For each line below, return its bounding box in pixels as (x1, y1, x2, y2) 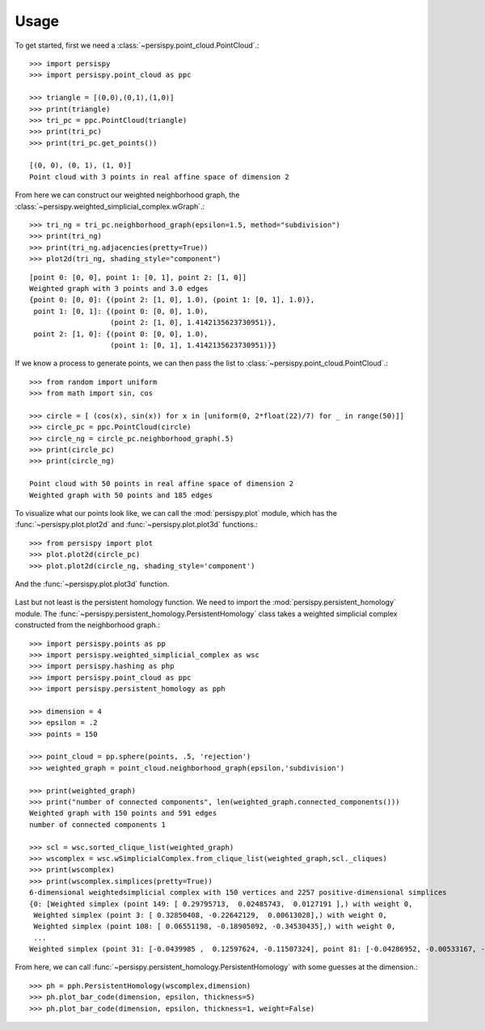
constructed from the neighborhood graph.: (15, 620, 161, 630)
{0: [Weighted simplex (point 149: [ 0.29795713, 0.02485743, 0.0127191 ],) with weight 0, (29, 899, 413, 909)
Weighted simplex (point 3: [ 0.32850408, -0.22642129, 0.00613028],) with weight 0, (33, 910, 388, 919)
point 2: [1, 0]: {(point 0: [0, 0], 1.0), (33, 329, 209, 339)
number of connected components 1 (29, 820, 166, 829)
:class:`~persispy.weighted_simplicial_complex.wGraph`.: (15, 201, 205, 211)
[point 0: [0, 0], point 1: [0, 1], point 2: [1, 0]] (29, 272, 247, 282)
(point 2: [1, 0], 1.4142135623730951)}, (110, 318, 276, 327)
